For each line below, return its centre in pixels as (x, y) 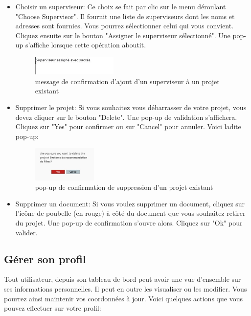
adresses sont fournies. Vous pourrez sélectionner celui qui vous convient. (125, 26)
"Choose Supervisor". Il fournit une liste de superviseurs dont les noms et (125, 16)
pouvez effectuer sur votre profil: (53, 308)
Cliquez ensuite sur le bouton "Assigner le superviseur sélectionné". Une (123, 35)
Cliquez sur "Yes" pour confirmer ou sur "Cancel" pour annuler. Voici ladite (128, 126)
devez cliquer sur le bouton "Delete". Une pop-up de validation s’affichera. (126, 117)
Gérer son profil (45, 259)
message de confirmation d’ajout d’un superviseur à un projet (127, 81)
